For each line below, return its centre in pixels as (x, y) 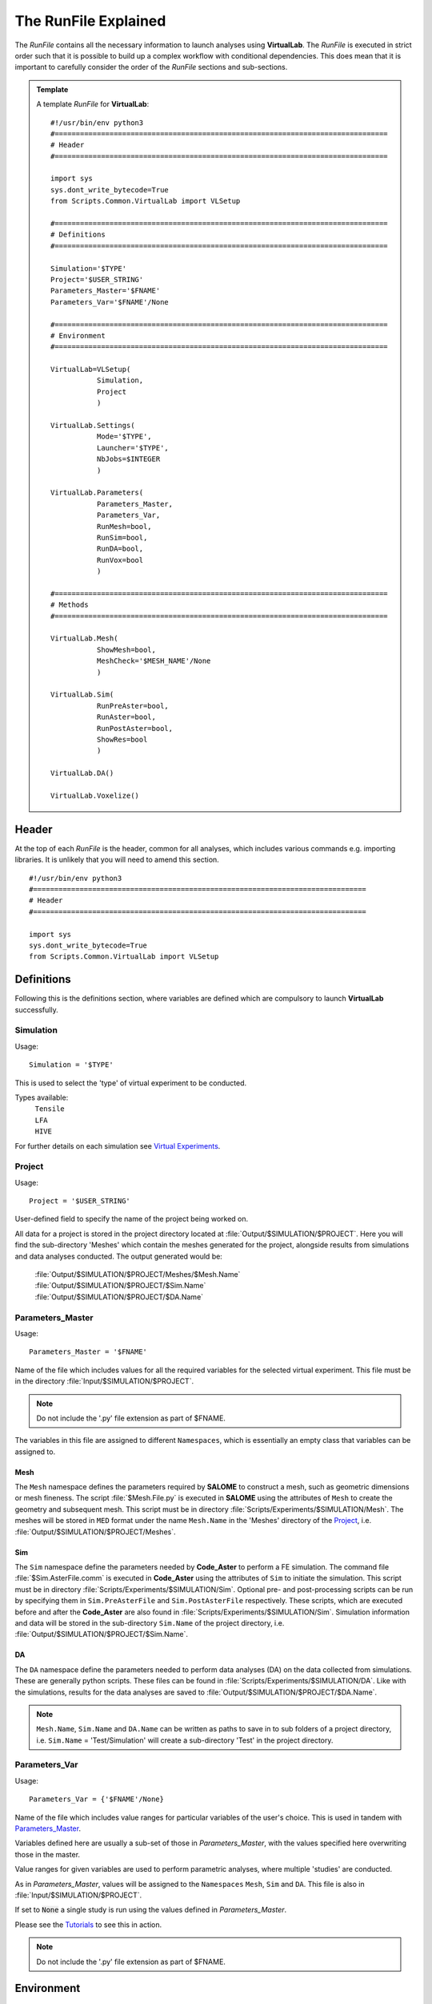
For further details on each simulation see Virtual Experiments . (118, 1145)
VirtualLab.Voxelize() (95, 795)
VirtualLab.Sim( (82, 695)
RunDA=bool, (120, 549)
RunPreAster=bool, (133, 706)
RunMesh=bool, (124, 526)
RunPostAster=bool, (135, 728)
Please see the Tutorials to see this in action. (88, 1925)
